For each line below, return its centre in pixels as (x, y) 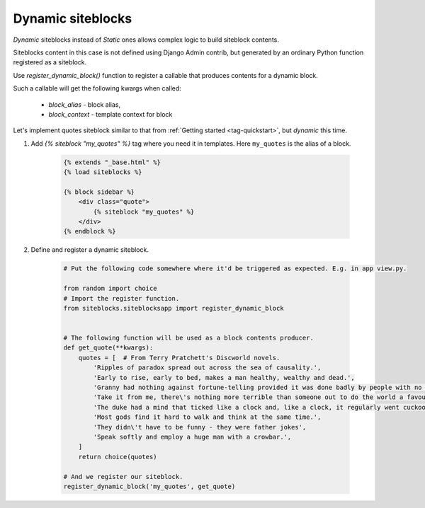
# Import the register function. (121, 298)
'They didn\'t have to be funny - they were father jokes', (200, 427)
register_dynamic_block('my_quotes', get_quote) (149, 486)
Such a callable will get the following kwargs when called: (97, 88)
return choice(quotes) (118, 457)
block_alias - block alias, (85, 104)
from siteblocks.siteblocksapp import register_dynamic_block (174, 308)
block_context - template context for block (110, 114)
